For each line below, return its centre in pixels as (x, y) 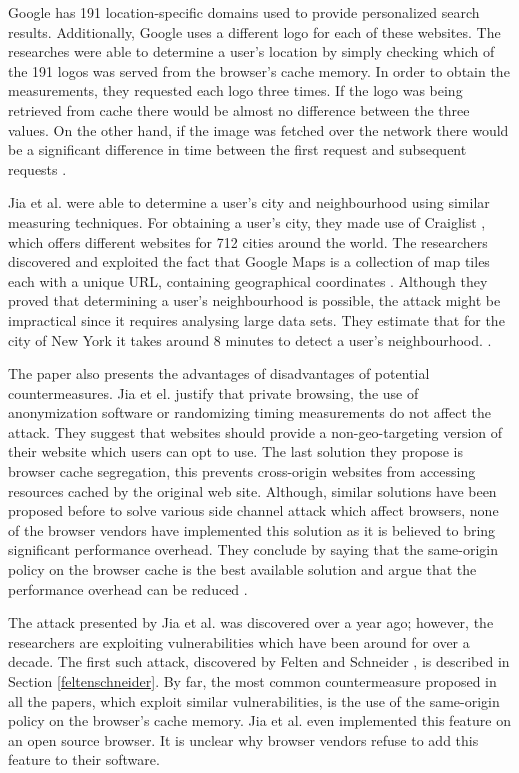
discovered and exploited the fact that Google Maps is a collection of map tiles (249, 261)
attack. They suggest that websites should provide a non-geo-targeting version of (255, 431)
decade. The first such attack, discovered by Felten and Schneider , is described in (259, 661)
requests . (37, 168)
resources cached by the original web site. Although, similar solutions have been (252, 490)
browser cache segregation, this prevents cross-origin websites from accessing (242, 471)
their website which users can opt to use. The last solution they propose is (235, 451)
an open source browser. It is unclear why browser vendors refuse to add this (243, 739)
